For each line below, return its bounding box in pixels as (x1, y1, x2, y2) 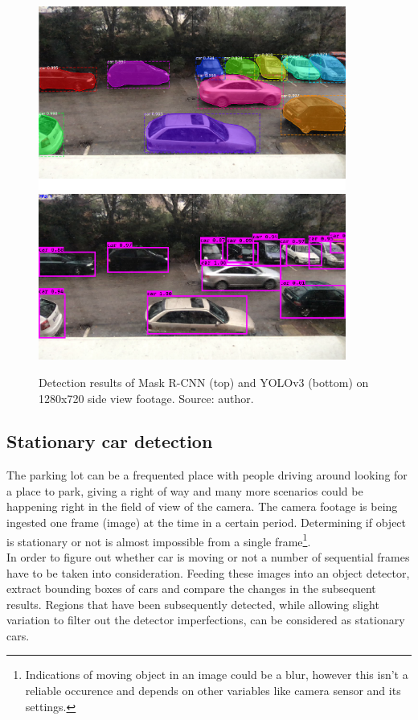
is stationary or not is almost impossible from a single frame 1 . (6, 530, 311, 549)
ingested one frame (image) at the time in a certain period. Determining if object (6, 514, 407, 531)
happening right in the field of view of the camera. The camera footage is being (6, 498, 398, 515)
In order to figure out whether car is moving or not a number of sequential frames (6, 548, 410, 565)
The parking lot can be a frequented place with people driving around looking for (6, 467, 408, 483)
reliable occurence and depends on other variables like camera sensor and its (25, 682, 401, 699)
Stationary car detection (6, 429, 213, 454)
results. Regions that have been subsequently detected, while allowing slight (6, 595, 379, 612)
